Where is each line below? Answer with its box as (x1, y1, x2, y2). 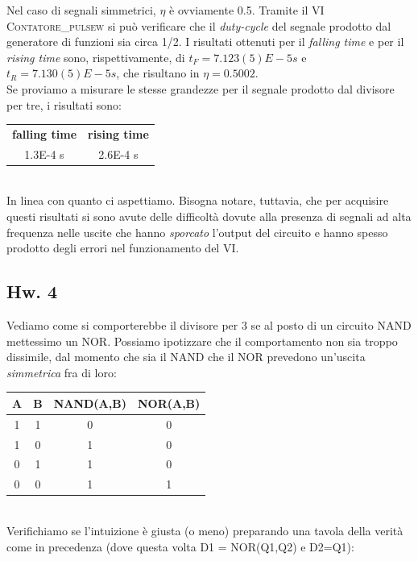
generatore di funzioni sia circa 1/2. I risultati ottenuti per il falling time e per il (6, 33, 404, 50)
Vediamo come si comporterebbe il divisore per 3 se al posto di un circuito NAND (6, 317, 412, 334)
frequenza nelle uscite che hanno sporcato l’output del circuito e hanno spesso (6, 223, 388, 240)
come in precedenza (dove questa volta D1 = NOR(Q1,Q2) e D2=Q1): (6, 538, 354, 555)
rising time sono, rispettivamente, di (6, 48, 185, 65)
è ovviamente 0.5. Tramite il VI (169, 2, 325, 18)
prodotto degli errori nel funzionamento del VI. (6, 239, 239, 256)
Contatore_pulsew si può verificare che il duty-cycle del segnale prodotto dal (6, 17, 391, 34)
